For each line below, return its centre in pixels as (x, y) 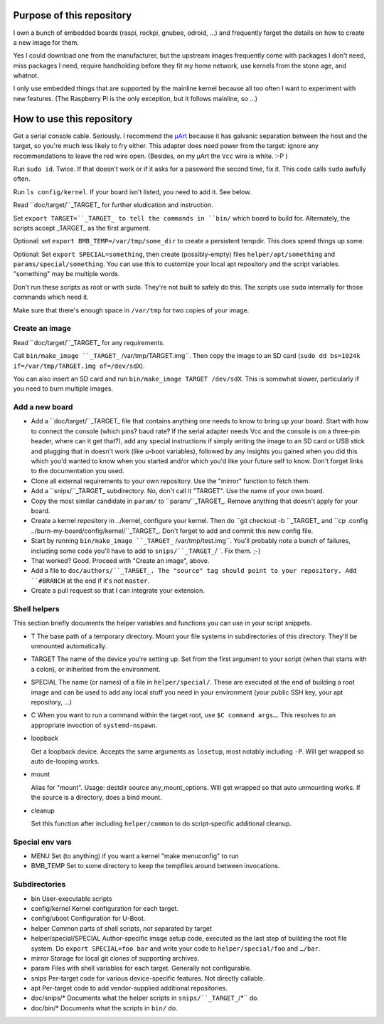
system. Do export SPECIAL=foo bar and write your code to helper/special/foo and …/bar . (176, 948)
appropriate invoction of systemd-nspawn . (94, 725)
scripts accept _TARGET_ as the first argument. (82, 228)
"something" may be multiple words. (66, 274)
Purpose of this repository (73, 15)
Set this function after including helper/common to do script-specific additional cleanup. (161, 823)
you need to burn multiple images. (63, 389)
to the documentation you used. (78, 471)
